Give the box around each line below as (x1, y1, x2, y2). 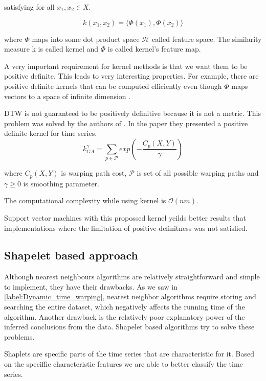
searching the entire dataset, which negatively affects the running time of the (4, 301, 245, 312)
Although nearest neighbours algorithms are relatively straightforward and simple (4, 271, 260, 282)
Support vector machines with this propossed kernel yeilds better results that (4, 212, 246, 223)
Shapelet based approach (4, 247, 138, 263)
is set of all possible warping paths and (137, 168, 259, 178)
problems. (4, 331, 35, 342)
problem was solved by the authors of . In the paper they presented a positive (4, 117, 248, 128)
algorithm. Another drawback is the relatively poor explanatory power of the (4, 311, 245, 322)
